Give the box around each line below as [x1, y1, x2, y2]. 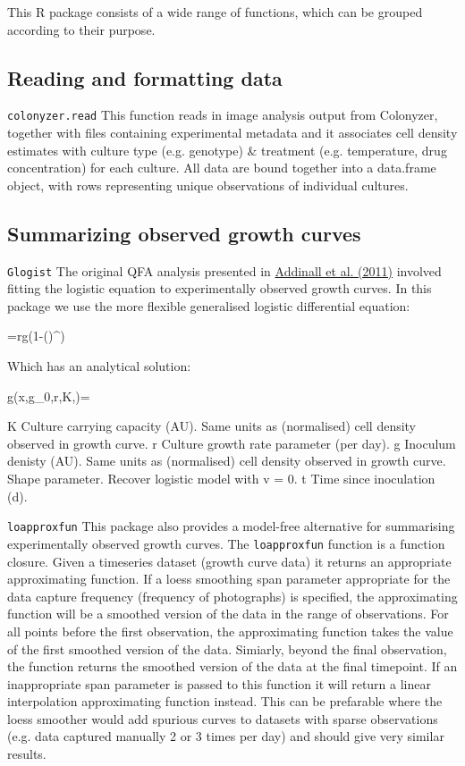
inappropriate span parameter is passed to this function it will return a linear [7, 674, 431, 693]
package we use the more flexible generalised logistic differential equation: [7, 296, 410, 315]
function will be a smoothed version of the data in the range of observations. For [7, 604, 449, 623]
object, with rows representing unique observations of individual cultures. [7, 175, 409, 194]
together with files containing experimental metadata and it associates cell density [7, 123, 458, 142]
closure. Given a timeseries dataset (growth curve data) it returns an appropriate [7, 551, 452, 570]
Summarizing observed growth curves [7, 219, 361, 247]
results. [7, 745, 46, 763]
